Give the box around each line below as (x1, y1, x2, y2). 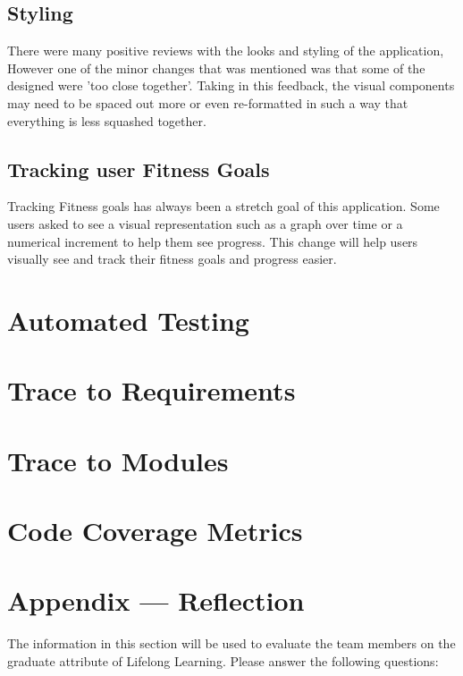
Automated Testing (7, 301, 249, 338)
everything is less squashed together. (7, 111, 206, 130)
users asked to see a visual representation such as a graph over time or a (7, 214, 403, 232)
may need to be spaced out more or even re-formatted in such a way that (7, 93, 408, 112)
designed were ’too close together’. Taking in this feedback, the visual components (7, 76, 455, 95)
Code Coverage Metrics (7, 512, 303, 549)
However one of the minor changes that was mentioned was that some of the (7, 58, 425, 77)
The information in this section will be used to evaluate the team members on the (7, 634, 456, 653)
